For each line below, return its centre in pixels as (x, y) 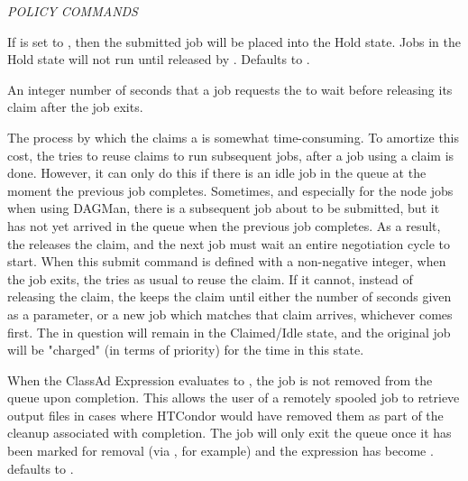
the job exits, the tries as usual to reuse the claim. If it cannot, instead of (210, 278)
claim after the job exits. (75, 107)
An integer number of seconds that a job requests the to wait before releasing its (230, 89)
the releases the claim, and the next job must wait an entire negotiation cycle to (229, 243)
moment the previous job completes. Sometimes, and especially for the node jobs (230, 190)
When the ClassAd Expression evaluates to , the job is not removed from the (220, 379)
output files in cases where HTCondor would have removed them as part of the (225, 415)
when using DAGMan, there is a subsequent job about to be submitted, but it (224, 208)
